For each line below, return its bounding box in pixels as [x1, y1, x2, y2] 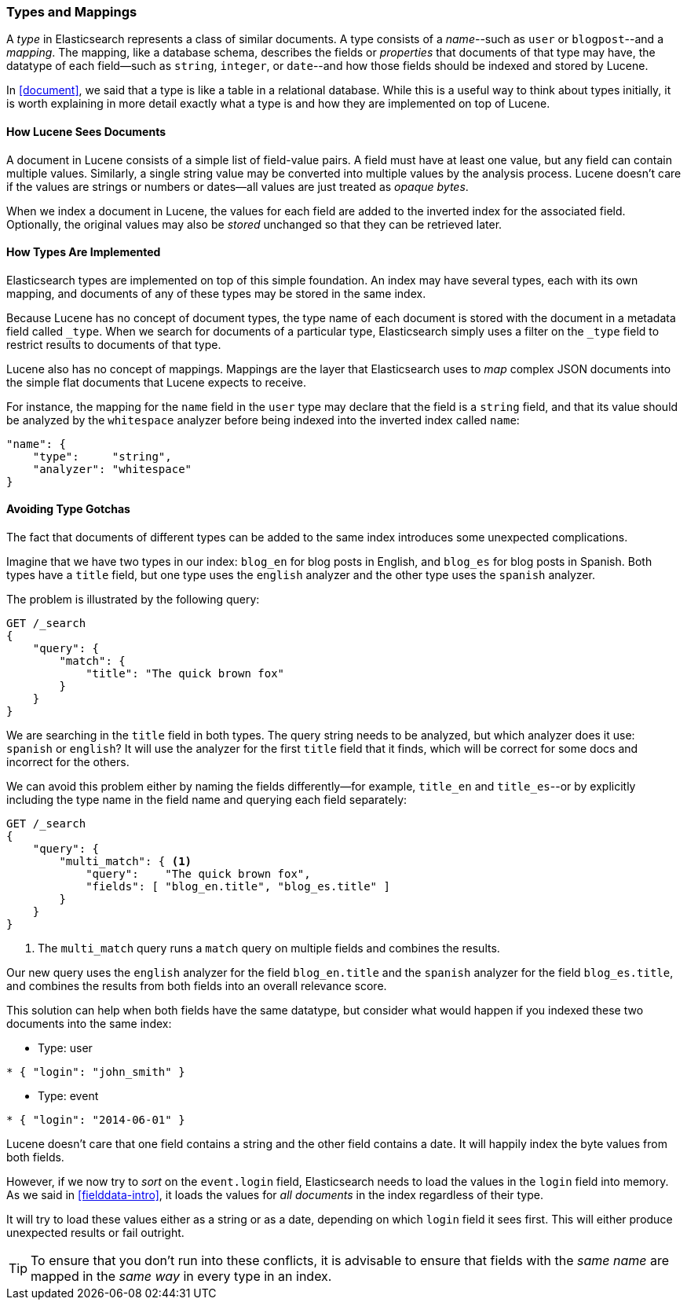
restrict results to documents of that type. [6, 337, 221, 351]
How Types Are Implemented [6, 245, 161, 259]
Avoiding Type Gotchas [6, 502, 130, 516]
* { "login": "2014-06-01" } [6, 1113, 185, 1127]
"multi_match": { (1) [59, 855, 192, 868]
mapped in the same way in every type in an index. [31, 1268, 332, 1285]
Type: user [38, 1041, 93, 1055]
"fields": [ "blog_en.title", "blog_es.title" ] [86, 880, 390, 893]
